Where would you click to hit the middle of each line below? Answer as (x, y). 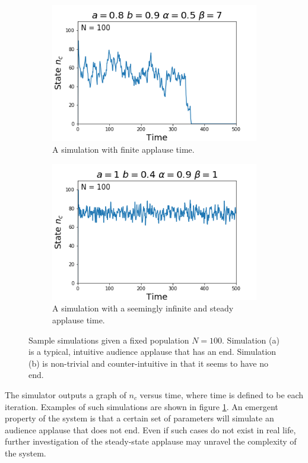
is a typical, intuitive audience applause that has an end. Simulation (153, 352)
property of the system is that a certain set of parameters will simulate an (139, 418)
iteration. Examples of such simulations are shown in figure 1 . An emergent (142, 406)
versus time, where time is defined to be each (222, 395)
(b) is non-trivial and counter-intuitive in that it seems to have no (148, 363)
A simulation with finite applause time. (123, 149)
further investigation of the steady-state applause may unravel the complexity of (151, 441)
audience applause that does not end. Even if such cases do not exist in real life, (150, 429)
